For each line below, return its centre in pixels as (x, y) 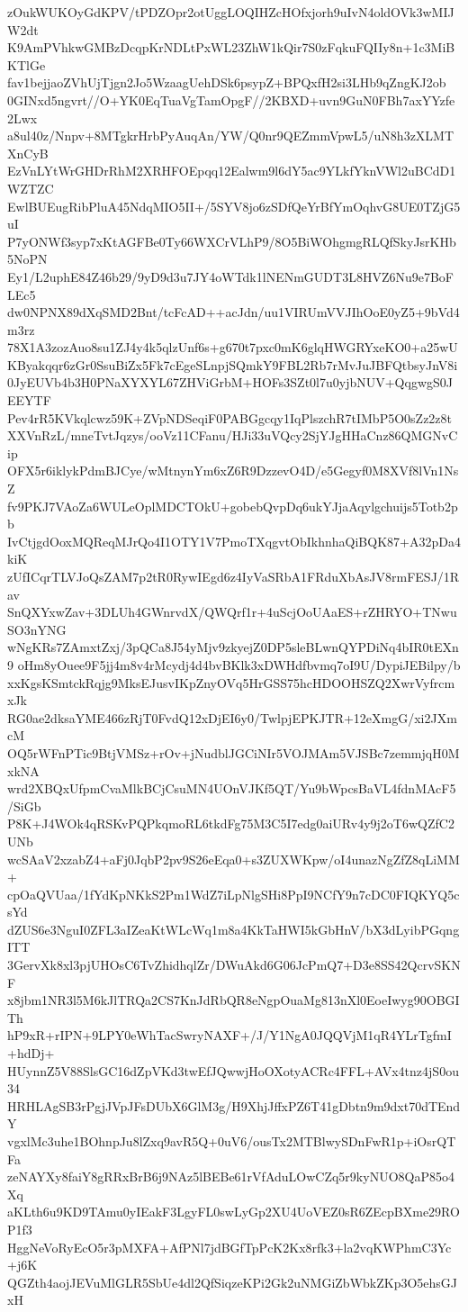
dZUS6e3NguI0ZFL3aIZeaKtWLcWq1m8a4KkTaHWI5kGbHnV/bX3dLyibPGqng (234, 929)
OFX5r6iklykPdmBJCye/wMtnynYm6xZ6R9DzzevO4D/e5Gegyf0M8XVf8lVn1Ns (233, 471)
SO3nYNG (37, 629)
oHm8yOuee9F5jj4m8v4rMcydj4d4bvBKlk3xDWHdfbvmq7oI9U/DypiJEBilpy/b (239, 664)
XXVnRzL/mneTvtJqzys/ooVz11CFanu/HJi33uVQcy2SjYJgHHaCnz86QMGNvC (233, 435)
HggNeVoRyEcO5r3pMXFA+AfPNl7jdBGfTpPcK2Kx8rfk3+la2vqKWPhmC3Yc (229, 1247)
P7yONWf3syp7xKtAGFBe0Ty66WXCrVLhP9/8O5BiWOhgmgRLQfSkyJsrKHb (232, 241)
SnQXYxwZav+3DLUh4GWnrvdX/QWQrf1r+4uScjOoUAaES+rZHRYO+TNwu (232, 612)
